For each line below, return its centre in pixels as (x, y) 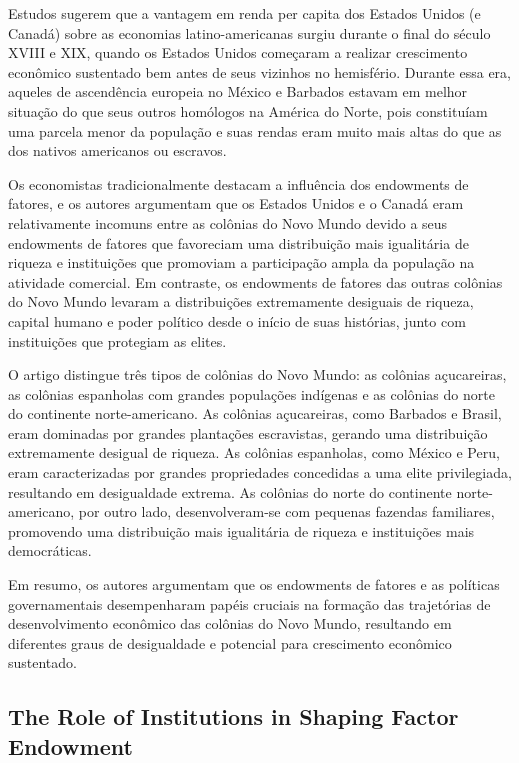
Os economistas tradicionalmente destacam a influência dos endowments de (238, 183)
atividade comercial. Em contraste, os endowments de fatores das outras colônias (255, 281)
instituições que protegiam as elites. (117, 340)
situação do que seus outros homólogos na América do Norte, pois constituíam (248, 110)
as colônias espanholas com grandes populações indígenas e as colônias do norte (251, 393)
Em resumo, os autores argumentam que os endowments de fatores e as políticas (254, 584)
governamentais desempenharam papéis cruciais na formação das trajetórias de (249, 603)
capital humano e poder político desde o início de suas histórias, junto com (237, 320)
